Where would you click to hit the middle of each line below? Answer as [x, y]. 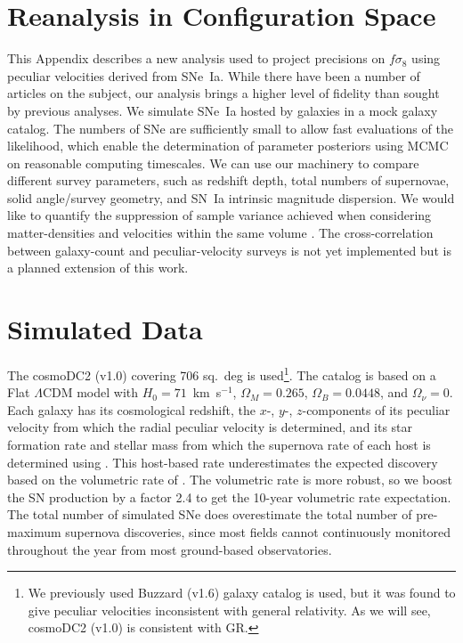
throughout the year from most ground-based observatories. [170, 549]
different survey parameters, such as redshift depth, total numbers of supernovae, [228, 180]
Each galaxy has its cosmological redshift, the [131, 409]
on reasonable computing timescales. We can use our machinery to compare [213, 163]
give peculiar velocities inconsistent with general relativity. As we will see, [229, 610]
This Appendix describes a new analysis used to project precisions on [196, 58]
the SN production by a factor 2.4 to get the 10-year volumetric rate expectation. [229, 496]
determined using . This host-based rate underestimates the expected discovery [223, 462]
